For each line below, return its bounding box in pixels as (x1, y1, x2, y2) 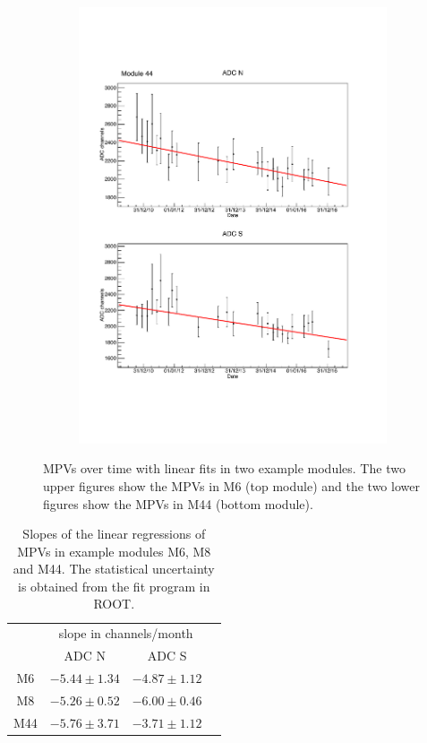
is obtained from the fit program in (18, 576, 210, 595)
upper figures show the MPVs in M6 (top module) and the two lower (43, 476, 420, 495)
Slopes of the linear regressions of (22, 524, 206, 543)
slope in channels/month (58, 624, 193, 643)
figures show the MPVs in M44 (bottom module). (43, 494, 313, 513)
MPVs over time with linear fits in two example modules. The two (43, 459, 406, 478)
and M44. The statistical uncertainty (13, 559, 215, 578)
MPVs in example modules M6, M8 (17, 541, 211, 560)
